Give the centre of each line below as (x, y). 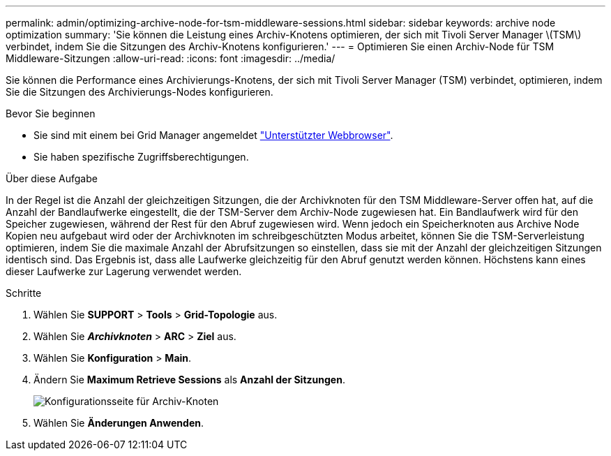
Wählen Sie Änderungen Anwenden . (119, 423)
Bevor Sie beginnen (51, 113)
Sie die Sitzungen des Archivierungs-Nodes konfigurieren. (139, 92)
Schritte (24, 293)
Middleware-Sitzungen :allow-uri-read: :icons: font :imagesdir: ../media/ (171, 58)
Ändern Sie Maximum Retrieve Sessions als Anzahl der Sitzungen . (189, 380)
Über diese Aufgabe (52, 178)
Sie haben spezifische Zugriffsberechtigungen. (141, 157)
